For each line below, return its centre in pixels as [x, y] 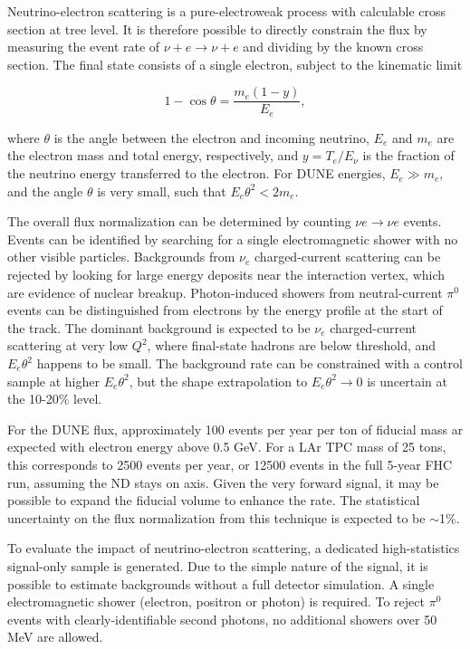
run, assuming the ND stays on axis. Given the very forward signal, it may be [223, 482]
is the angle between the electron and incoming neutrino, [211, 137]
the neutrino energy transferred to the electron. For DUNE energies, [197, 173]
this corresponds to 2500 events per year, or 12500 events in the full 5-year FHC [230, 464]
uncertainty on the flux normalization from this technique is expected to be [216, 517]
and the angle [45, 191]
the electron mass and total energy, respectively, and [153, 155]
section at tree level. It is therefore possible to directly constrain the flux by [217, 29]
